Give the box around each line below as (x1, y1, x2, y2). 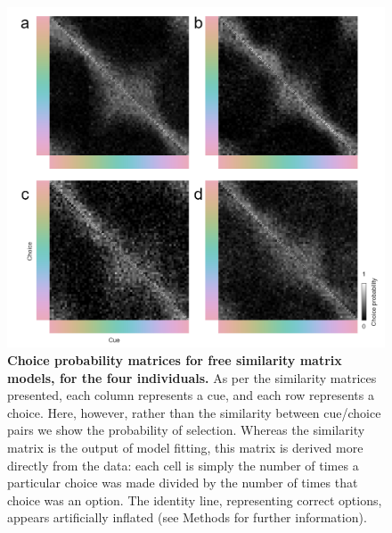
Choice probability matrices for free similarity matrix (7, 350, 342, 369)
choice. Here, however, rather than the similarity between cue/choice (7, 403, 381, 421)
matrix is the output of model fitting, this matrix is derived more (7, 437, 363, 456)
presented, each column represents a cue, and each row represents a (7, 386, 374, 404)
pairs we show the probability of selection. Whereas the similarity (7, 421, 365, 439)
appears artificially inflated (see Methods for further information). (7, 508, 367, 527)
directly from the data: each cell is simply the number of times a (7, 455, 359, 474)
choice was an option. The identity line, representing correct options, (7, 490, 382, 509)
